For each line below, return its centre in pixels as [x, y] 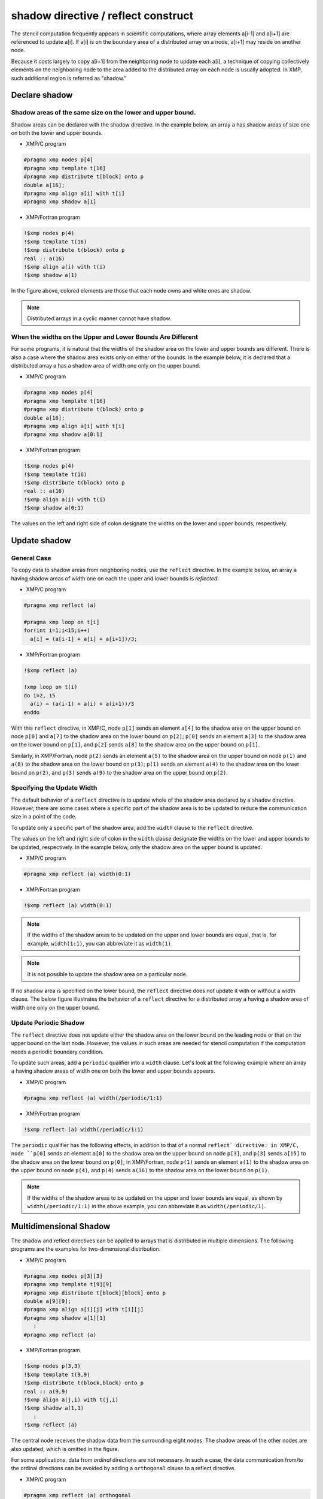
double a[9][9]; [48, 1301]
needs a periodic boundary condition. [57, 1052]
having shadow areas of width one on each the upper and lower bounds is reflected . [115, 578]
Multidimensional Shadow [61, 1226]
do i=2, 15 [39, 695]
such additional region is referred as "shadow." [69, 78]
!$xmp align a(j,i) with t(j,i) [71, 1400]
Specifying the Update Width [54, 788]
